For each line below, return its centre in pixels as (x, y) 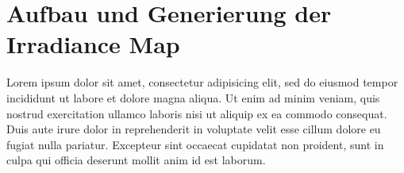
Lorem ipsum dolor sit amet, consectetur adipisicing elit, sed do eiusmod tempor (202, 82)
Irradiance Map (93, 44)
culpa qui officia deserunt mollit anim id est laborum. (136, 160)
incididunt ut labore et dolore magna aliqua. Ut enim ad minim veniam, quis (193, 97)
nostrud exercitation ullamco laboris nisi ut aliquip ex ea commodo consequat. (197, 113)
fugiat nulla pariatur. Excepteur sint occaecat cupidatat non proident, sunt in (195, 144)
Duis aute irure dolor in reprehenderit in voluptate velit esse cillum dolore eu (194, 129)
